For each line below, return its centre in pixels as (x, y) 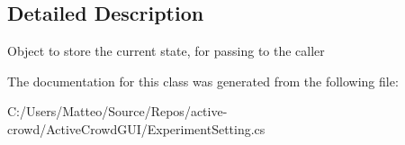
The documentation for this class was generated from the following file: (203, 81)
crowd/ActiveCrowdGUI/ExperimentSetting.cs (136, 128)
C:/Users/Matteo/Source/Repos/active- (117, 111)
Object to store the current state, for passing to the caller (166, 51)
